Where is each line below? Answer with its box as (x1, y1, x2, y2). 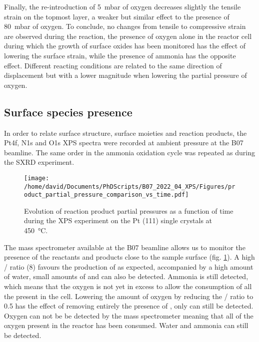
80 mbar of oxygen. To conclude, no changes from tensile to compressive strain (4, 21, 246, 31)
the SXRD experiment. (4, 157, 74, 167)
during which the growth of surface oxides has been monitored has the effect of (4, 40, 246, 51)
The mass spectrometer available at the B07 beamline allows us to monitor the (4, 242, 245, 252)
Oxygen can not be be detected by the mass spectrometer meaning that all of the (4, 310, 253, 321)
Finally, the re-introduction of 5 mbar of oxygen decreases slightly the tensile (4, 1, 241, 11)
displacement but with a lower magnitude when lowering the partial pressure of (4, 70, 247, 80)
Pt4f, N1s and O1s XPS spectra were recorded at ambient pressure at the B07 (4, 137, 243, 148)
